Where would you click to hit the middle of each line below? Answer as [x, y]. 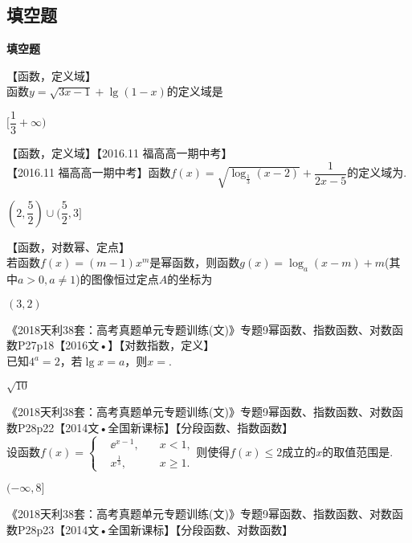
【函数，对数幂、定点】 [68, 246]
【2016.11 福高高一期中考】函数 [89, 172]
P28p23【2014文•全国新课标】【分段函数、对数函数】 [155, 529]
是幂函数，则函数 [195, 262]
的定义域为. [377, 172]
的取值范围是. [358, 452]
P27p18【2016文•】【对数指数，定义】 [116, 345]
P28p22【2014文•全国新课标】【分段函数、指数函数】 [155, 427]
